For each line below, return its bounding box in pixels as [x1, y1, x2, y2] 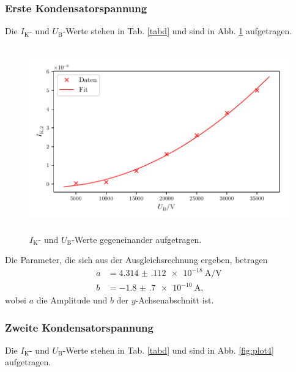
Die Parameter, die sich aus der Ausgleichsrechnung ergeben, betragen [5, 253, 268, 266]
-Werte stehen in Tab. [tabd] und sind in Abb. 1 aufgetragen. [62, 24, 292, 37]
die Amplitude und [36, 294, 108, 307]
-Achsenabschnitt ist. [135, 294, 214, 307]
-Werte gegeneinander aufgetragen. [72, 232, 202, 245]
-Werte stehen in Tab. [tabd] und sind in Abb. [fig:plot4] [62, 343, 274, 356]
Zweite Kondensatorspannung [5, 319, 154, 335]
